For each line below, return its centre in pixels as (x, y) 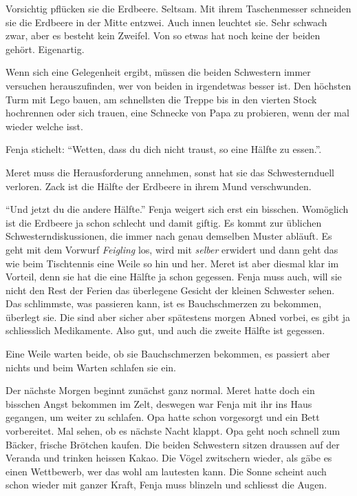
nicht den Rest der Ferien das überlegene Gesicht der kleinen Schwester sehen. (170, 290)
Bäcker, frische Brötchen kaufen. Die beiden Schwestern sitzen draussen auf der (173, 444)
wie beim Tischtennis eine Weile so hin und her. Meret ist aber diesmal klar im (172, 263)
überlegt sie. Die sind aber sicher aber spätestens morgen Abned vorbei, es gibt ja (178, 317)
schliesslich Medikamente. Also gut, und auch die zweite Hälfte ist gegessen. (165, 330)
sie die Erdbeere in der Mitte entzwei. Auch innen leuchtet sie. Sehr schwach (166, 22)
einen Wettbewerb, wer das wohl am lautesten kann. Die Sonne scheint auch (166, 471)
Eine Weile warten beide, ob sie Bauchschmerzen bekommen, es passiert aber (168, 354)
